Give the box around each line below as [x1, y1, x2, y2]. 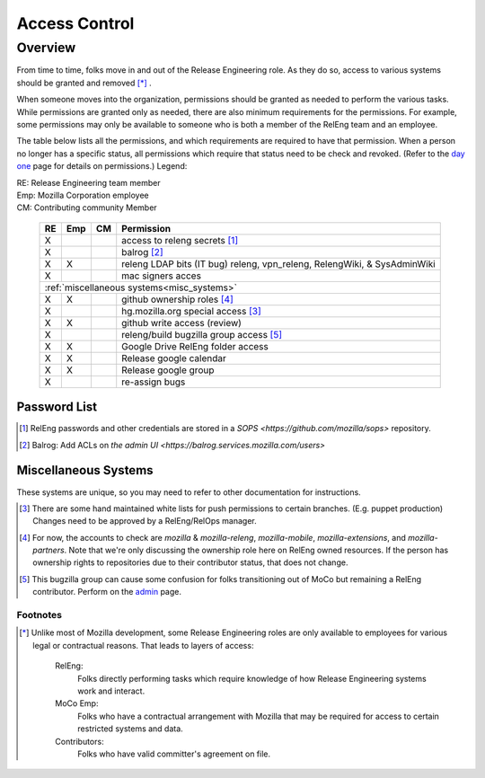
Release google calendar [121, 351, 226, 364]
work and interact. [77, 685, 145, 696]
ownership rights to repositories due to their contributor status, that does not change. [32, 557, 348, 568]
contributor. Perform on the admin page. [32, 587, 181, 597]
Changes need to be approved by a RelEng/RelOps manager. [32, 516, 257, 526]
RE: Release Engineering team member [16, 177, 161, 188]
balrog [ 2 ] [121, 245, 163, 258]
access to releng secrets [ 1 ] [121, 234, 238, 246]
